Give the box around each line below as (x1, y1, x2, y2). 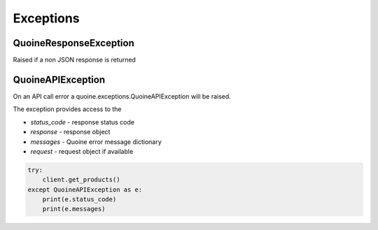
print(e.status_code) (42, 196, 117, 203)
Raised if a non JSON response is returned (13, 56, 136, 64)
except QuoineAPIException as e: (27, 185, 143, 194)
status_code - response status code (30, 117, 134, 126)
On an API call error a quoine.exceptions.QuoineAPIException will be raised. (13, 92, 231, 101)
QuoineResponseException (13, 37, 134, 49)
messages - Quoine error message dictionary (30, 137, 162, 146)
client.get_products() (42, 175, 120, 184)
